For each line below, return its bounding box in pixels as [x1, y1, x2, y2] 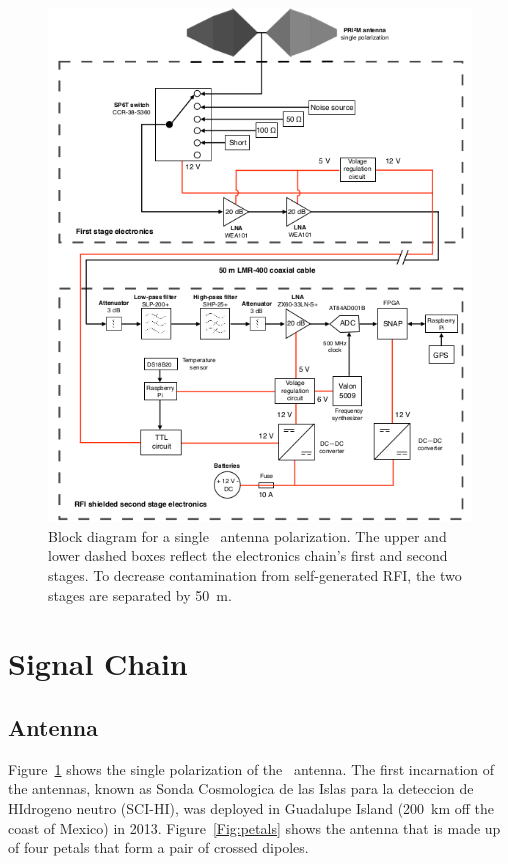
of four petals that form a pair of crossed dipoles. [8, 837, 309, 858]
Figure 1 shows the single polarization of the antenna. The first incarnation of [8, 758, 495, 779]
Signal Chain [8, 643, 188, 684]
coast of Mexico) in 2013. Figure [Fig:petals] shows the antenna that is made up [8, 817, 501, 838]
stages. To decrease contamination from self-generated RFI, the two [48, 565, 462, 585]
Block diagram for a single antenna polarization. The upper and [48, 525, 447, 546]
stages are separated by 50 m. [48, 584, 232, 605]
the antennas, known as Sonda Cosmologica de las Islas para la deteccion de [8, 778, 474, 799]
